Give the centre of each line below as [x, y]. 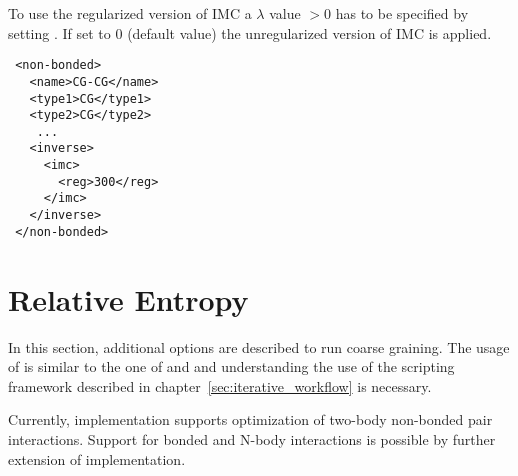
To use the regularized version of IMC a [130, 13]
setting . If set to [59, 32]
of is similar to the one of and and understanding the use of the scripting [231, 366]
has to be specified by [402, 13]
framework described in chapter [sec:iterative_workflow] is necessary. [220, 385]
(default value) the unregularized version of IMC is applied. [309, 32]
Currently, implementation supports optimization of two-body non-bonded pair [250, 419]
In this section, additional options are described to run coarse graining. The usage [259, 346]
